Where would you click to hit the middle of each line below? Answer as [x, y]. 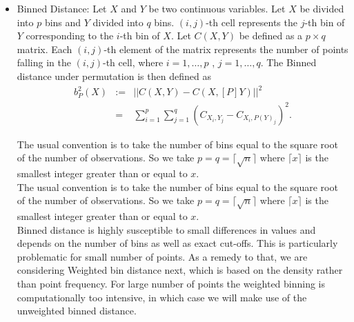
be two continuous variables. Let [217, 8]
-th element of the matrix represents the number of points [226, 49]
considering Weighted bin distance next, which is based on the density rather [180, 270]
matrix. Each [45, 49]
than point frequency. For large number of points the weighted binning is [171, 283]
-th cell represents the [252, 22]
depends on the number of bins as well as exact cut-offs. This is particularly [177, 243]
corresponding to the [70, 36]
